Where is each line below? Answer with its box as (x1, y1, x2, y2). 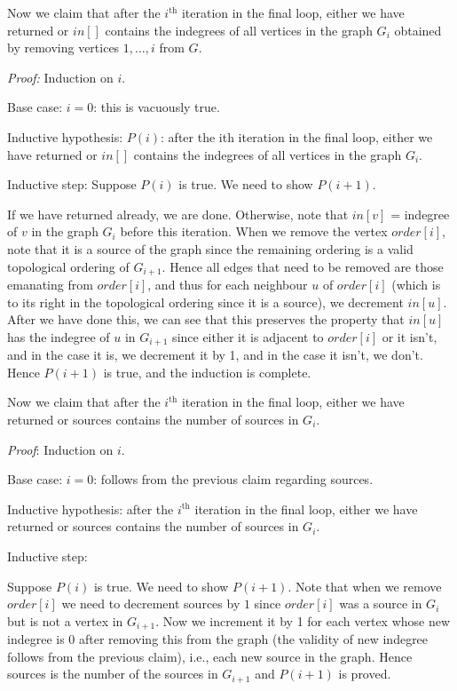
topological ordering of (7, 257, 130, 275)
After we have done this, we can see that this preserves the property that (7, 310, 405, 329)
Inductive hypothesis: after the (7, 499, 174, 518)
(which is (391, 274, 441, 293)
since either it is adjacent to (172, 327, 324, 345)
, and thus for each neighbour (147, 274, 308, 293)
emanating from (7, 274, 93, 293)
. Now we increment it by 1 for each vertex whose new (155, 611, 451, 630)
